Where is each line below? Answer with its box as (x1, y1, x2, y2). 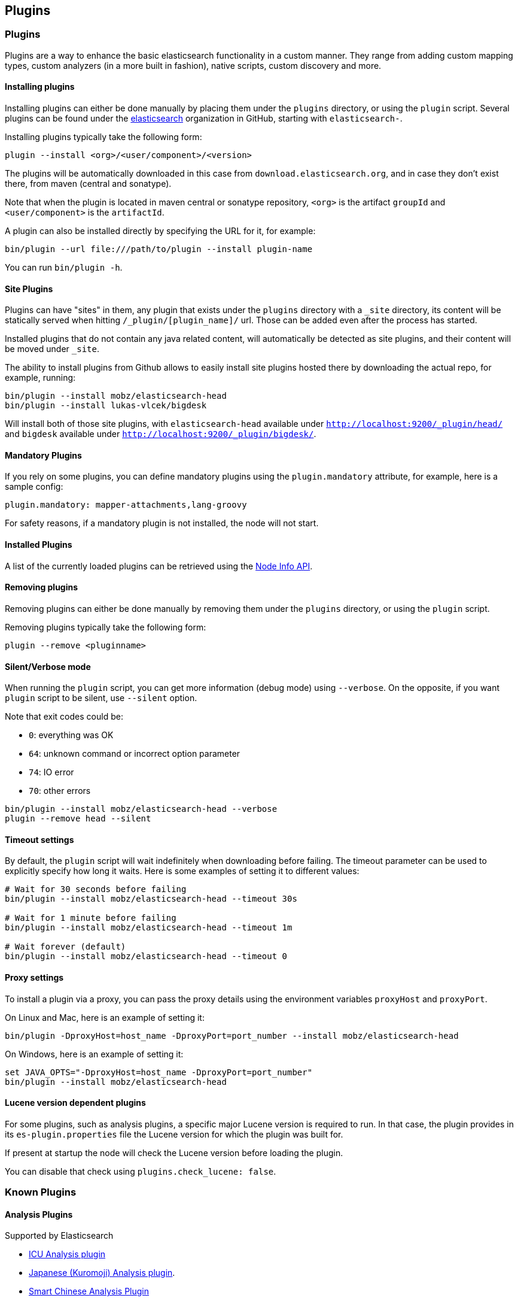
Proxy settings (5, 972, 64, 982)
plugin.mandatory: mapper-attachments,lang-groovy (5, 500, 247, 510)
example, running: (5, 372, 76, 383)
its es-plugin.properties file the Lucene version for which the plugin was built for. (5, 1129, 343, 1139)
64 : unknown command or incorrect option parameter (29, 748, 240, 759)
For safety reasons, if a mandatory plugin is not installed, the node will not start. (5, 518, 319, 529)
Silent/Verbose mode (5, 661, 91, 672)
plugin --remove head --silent (5, 814, 151, 824)
